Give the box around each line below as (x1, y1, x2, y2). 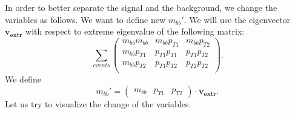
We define (5, 73, 41, 85)
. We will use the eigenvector (184, 13, 291, 25)
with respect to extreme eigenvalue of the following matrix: (25, 25, 245, 38)
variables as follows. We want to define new (5, 13, 166, 25)
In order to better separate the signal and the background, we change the (5, 1, 277, 13)
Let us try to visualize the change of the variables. (5, 97, 191, 110)
